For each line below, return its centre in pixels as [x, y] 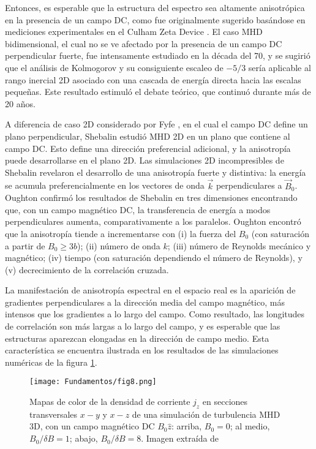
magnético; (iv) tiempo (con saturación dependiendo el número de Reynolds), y [154, 258]
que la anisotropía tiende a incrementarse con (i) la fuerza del [121, 233]
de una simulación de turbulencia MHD [206, 414]
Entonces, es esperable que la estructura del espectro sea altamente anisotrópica [155, 7]
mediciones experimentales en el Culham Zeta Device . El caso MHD [134, 32]
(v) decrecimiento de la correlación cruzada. [87, 269]
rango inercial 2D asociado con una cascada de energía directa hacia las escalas [153, 79]
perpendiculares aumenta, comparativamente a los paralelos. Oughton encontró [153, 221]
